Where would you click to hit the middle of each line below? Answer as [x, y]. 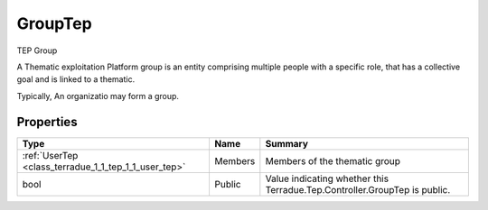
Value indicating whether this [327, 178]
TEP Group [37, 50]
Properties [47, 122]
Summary [287, 143]
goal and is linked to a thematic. [76, 79]
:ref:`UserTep [50, 155]
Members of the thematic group [333, 160]
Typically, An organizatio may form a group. [98, 96]
